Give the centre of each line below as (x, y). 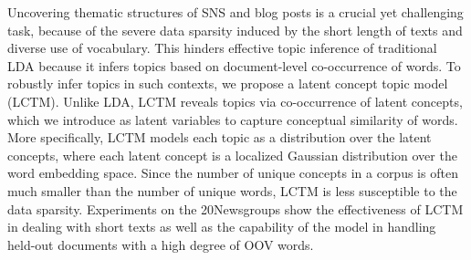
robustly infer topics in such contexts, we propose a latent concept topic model (228, 83)
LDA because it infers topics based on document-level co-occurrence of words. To (234, 65)
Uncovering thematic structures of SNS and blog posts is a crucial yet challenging (235, 12)
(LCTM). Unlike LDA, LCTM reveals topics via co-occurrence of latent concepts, (235, 101)
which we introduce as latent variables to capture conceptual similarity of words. (233, 119)
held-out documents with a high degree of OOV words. (161, 244)
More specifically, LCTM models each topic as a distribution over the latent (220, 137)
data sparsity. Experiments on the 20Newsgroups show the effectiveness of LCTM (235, 208)
